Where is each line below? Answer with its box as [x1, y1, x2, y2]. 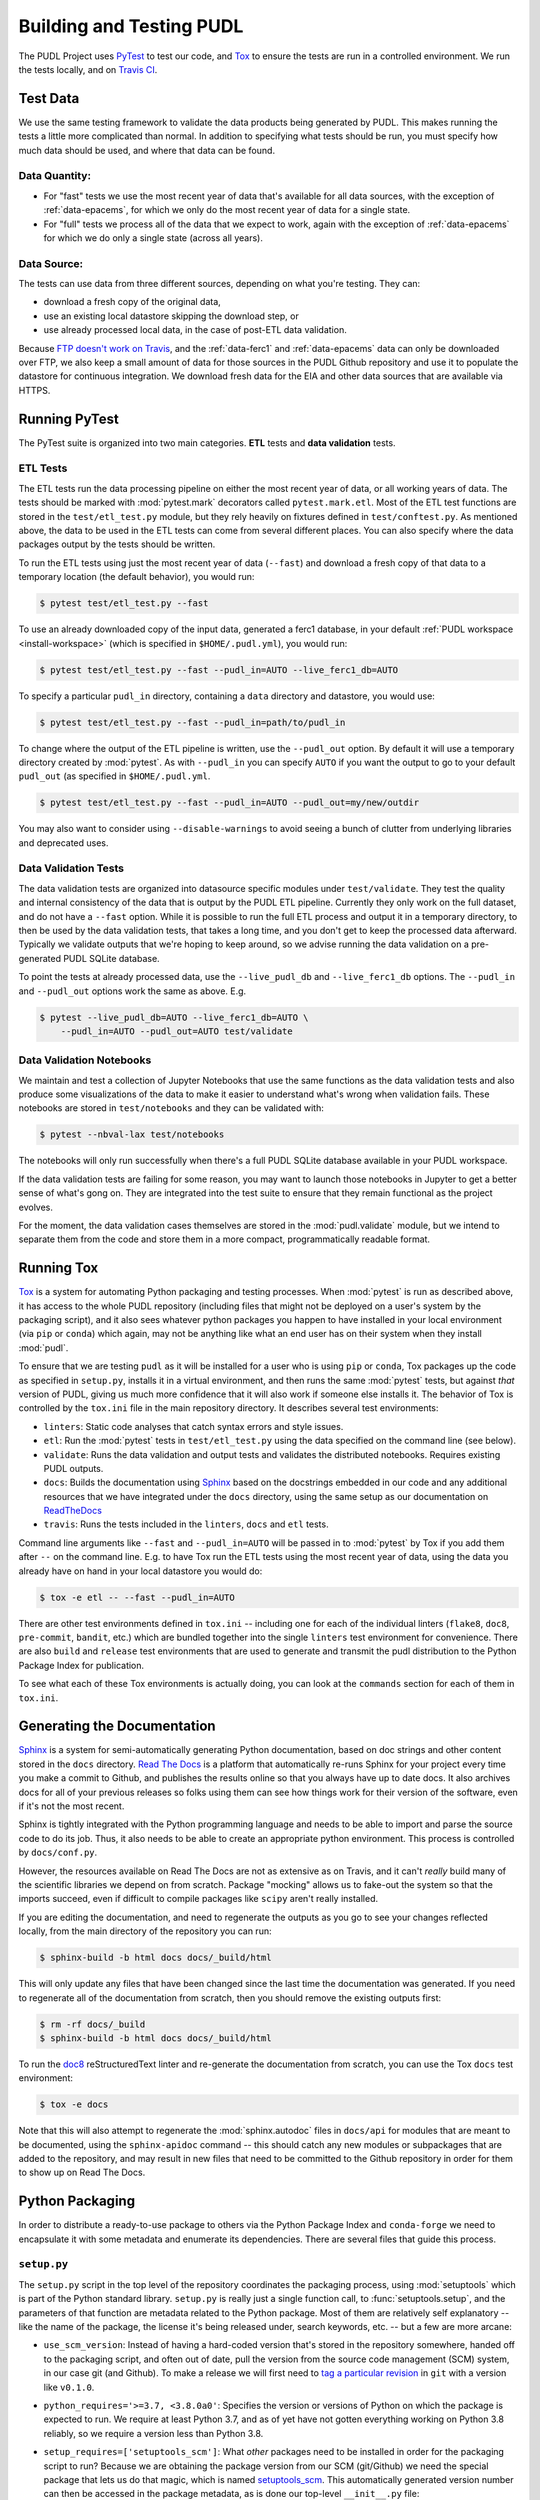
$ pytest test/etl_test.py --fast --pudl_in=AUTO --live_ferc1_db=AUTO [39, 664, 399, 675]
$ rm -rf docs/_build [39, 2018, 146, 2030]
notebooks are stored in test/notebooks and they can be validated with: [18, 1102, 324, 1114]
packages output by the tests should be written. [18, 538, 216, 550]
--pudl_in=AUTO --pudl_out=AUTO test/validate [60, 1025, 294, 1037]
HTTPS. [18, 384, 51, 396]
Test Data [18, 90, 80, 107]
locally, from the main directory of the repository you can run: [18, 1925, 272, 1937]
